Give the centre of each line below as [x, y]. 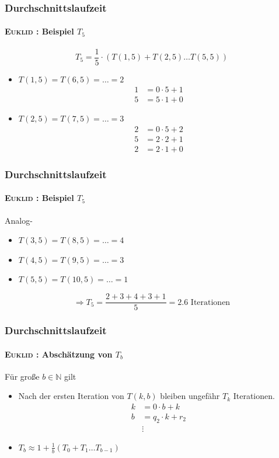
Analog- [19, 220]
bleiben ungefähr [190, 396]
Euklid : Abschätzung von [59, 354]
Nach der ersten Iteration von [71, 396]
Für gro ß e [22, 376]
